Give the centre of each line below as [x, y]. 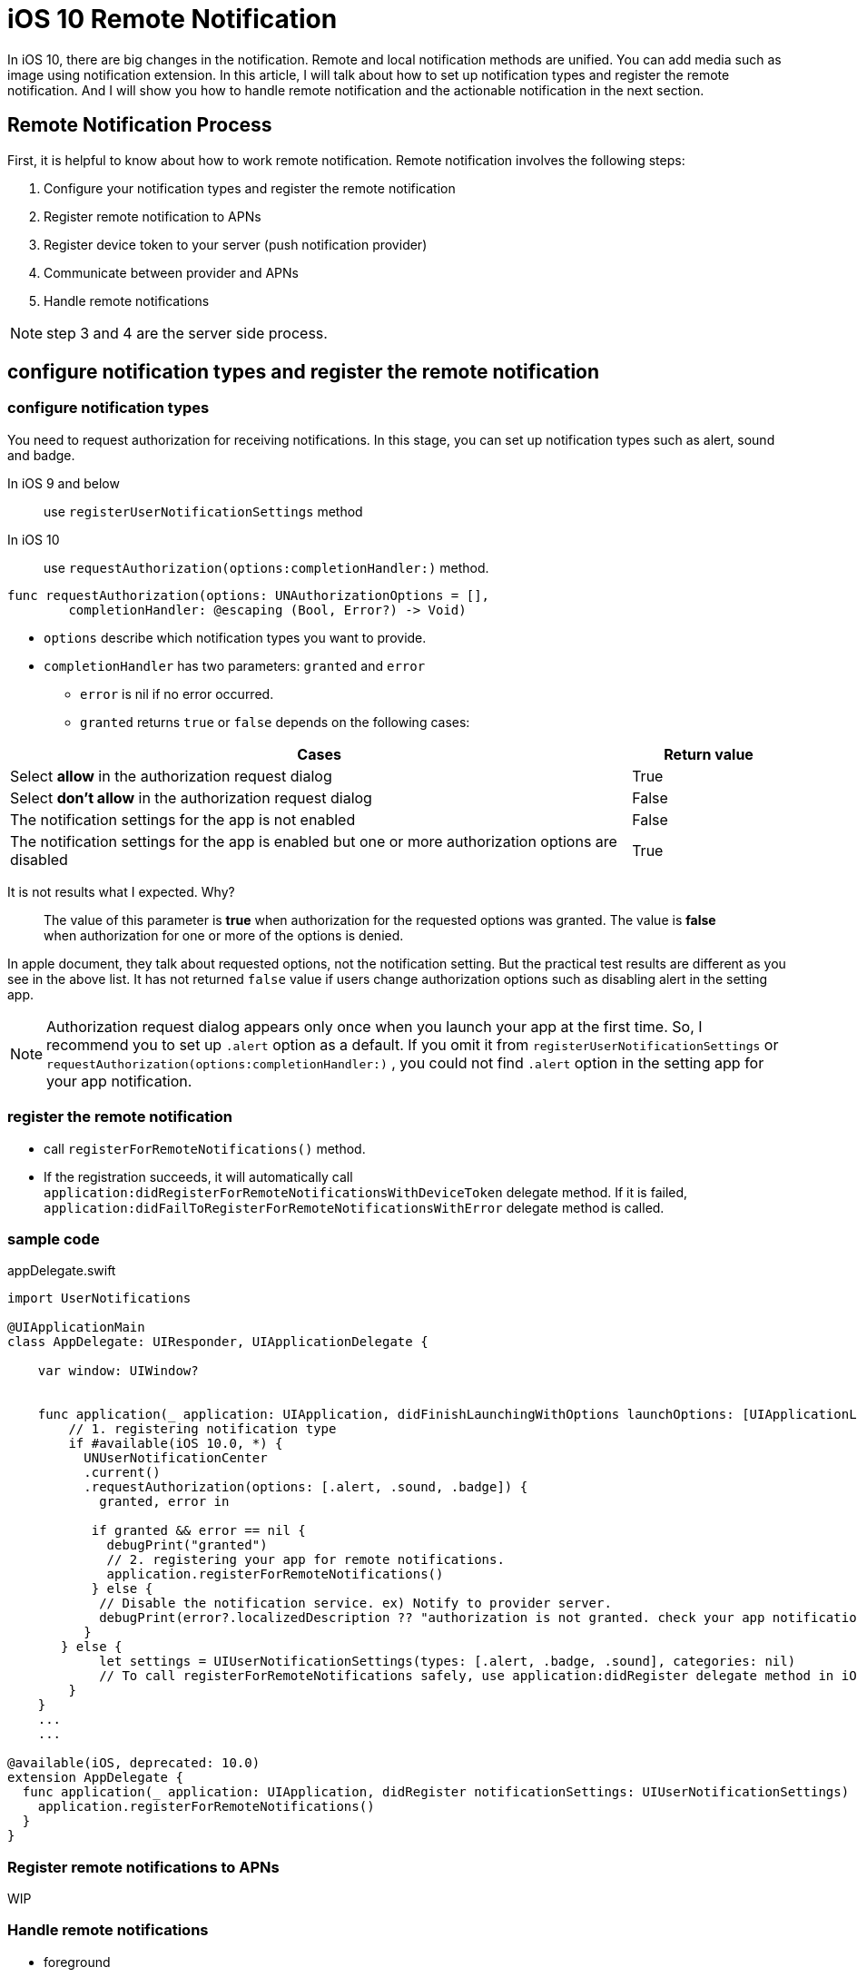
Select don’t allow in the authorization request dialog [191, 797]
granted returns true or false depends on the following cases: [275, 722]
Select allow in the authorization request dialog [171, 776]
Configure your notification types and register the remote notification [250, 188]
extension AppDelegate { [95, 1778]
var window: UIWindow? [118, 1371]
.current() [122, 1473]
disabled [39, 859]
